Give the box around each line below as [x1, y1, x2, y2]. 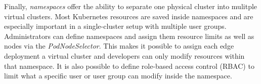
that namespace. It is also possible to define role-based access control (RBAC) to [4, 60, 254, 71]
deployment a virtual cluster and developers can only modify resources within [4, 50, 245, 61]
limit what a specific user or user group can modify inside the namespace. [4, 70, 232, 81]
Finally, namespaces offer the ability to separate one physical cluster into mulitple [4, 1, 257, 11]
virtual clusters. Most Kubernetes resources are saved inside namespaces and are [4, 11, 253, 21]
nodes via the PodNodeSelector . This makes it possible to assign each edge [4, 40, 234, 51]
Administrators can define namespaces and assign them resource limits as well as [4, 30, 254, 41]
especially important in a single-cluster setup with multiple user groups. [4, 21, 227, 31]
